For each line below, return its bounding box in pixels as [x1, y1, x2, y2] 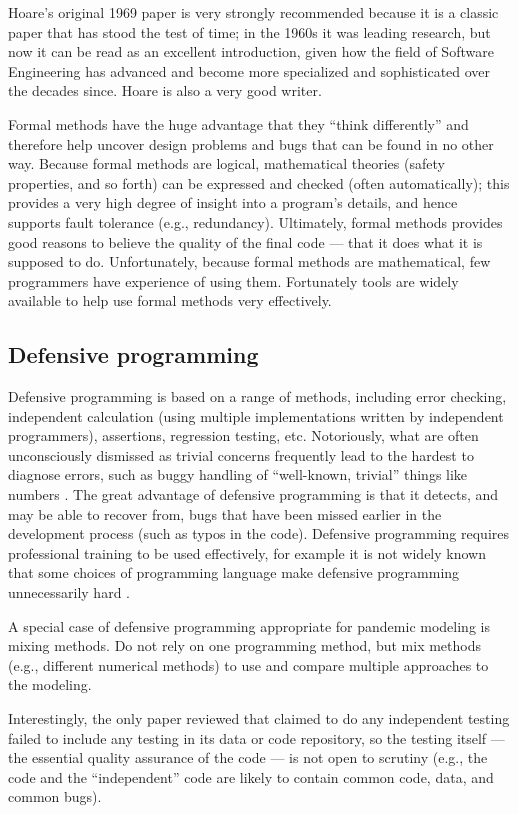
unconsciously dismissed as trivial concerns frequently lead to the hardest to [8, 444, 474, 465]
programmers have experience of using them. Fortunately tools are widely [8, 270, 459, 291]
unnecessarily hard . [8, 582, 130, 603]
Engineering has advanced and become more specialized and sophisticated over [8, 60, 491, 81]
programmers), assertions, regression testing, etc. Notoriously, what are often [8, 425, 479, 446]
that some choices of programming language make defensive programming [8, 562, 460, 583]
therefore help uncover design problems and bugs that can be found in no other [8, 133, 494, 154]
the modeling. [8, 674, 92, 695]
